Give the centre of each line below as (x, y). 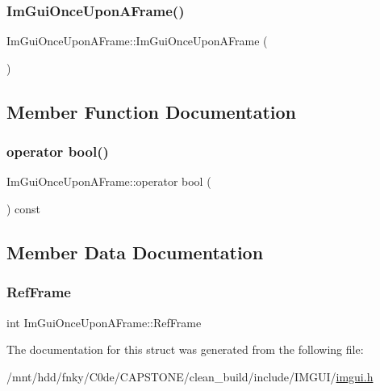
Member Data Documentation (135, 252)
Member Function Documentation (152, 111)
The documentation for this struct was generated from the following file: (185, 349)
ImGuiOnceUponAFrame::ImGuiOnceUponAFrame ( (137, 41)
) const (24, 208)
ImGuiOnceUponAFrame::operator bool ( (109, 181)
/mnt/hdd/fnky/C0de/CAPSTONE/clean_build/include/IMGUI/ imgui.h (190, 376)
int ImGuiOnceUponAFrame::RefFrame (104, 322)
